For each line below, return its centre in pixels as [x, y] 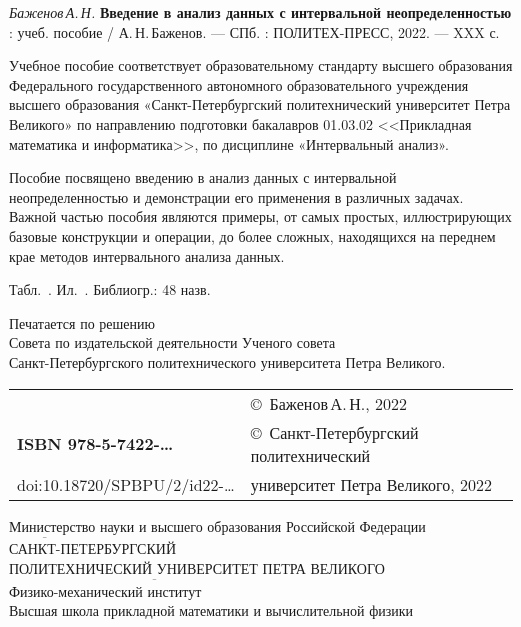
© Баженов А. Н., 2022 [329, 403]
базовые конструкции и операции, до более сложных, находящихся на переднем [252, 235]
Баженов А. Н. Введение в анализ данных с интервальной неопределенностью [260, 12]
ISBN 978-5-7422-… [95, 443]
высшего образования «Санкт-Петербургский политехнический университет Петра [260, 104]
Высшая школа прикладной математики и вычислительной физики [211, 610]
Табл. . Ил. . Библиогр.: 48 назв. [110, 289]
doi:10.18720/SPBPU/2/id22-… [126, 484]
